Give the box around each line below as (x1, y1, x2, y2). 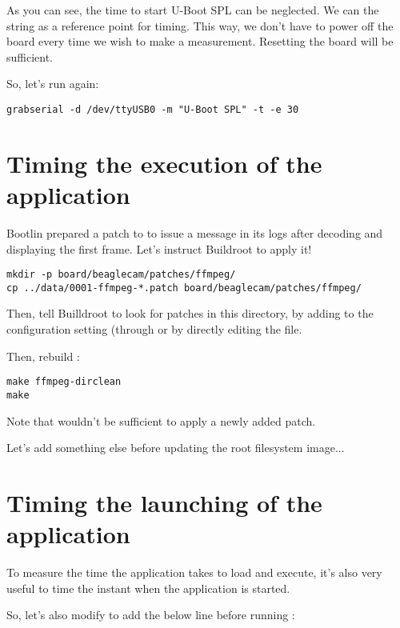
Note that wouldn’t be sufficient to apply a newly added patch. (6, 412, 316, 429)
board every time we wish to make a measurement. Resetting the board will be (6, 33, 394, 50)
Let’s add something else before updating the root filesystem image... (6, 439, 345, 456)
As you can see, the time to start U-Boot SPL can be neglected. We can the (6, 2, 379, 18)
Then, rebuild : (6, 347, 80, 364)
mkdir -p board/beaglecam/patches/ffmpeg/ (6, 269, 236, 281)
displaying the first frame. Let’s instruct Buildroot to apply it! (6, 240, 312, 257)
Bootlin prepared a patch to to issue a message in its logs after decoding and (6, 224, 383, 241)
